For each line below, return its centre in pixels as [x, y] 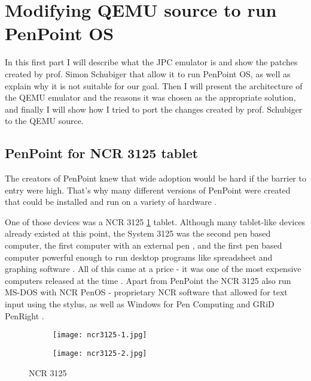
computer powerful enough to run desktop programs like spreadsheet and [139, 257]
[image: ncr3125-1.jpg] [100, 335]
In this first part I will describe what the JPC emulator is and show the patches [151, 62]
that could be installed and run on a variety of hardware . [111, 202]
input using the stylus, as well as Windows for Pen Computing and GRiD [140, 304]
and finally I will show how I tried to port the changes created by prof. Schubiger [154, 109]
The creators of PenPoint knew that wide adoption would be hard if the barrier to [155, 178]
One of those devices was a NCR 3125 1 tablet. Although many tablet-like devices [155, 221]
